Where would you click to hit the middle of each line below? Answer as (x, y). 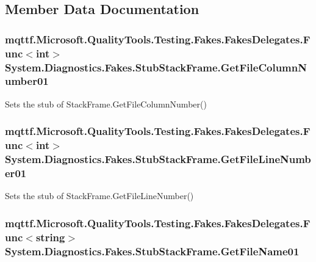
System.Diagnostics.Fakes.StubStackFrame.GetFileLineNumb (158, 159)
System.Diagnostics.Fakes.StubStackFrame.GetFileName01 (152, 251)
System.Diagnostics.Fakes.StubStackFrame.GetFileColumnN (156, 67)
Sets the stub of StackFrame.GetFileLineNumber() (99, 196)
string (50, 237)
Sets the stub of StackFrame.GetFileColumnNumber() (106, 104)
